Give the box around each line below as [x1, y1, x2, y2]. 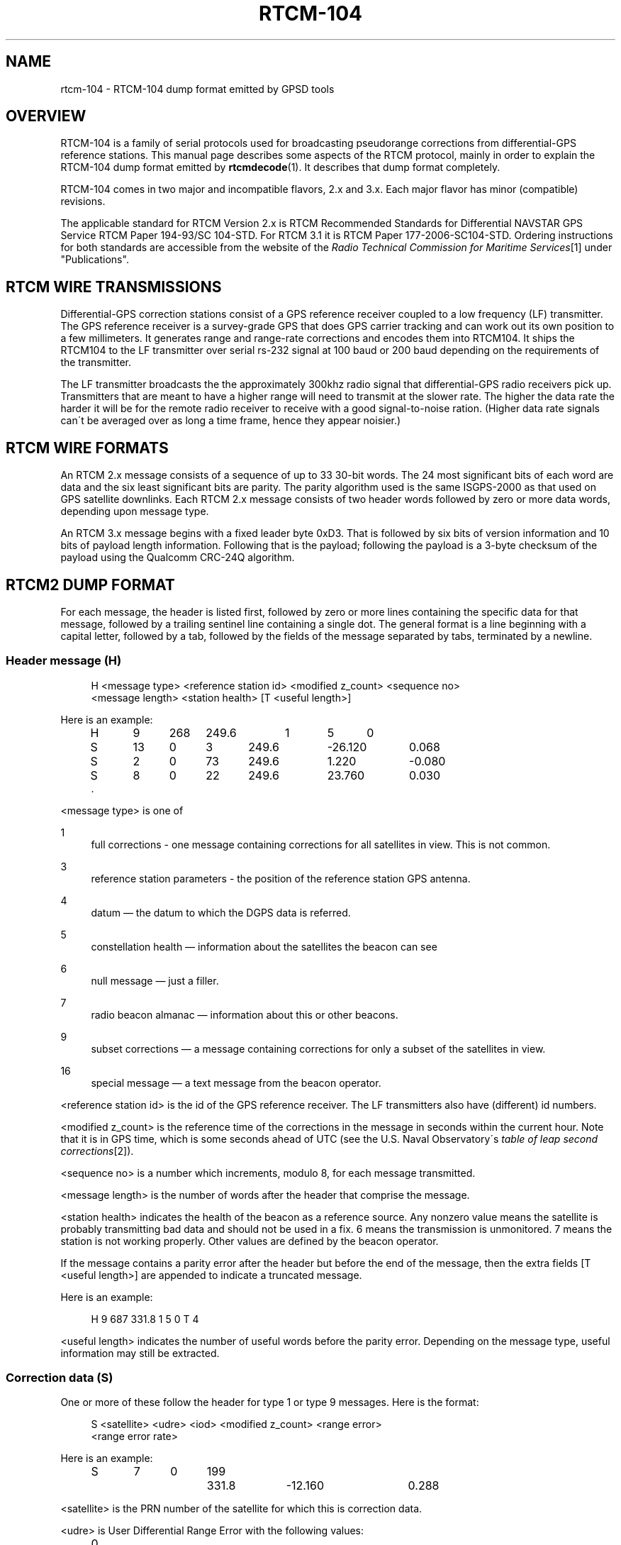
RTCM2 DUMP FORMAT [6, 575, 175, 594]
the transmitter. [60, 356, 131, 369]
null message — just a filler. [91, 974, 219, 987]
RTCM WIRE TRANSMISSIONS [6, 277, 222, 296]
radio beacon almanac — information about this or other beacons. [91, 1008, 398, 1021]
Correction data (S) [6, 1370, 113, 1385]
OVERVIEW [6, 107, 86, 126]
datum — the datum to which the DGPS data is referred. [91, 906, 351, 919]
